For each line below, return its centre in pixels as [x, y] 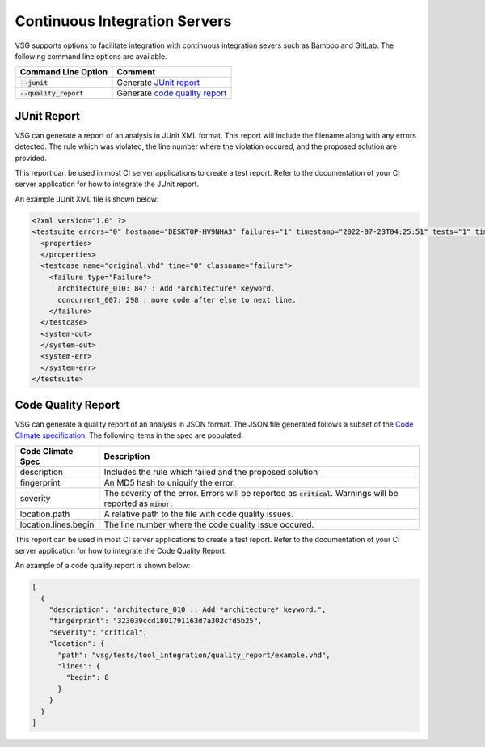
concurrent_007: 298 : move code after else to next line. [177, 300]
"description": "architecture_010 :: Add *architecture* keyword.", [188, 610]
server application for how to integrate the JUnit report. [107, 184]
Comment [136, 72]
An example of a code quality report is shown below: [103, 566]
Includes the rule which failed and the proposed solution [211, 472]
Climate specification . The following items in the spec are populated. [129, 435]
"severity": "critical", [98, 632]
